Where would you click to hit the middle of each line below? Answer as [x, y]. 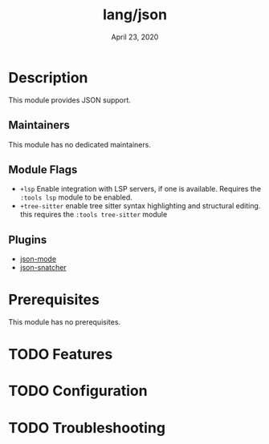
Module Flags [43, 170]
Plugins [28, 239]
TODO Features [61, 355]
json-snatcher [43, 268]
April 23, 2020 [135, 37]
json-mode [38, 259]
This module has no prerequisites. [65, 322]
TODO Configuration [78, 391]
